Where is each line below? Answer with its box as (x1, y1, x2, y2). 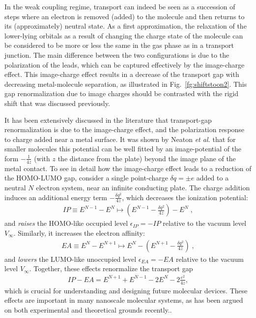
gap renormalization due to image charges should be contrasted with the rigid (4, 88, 239, 99)
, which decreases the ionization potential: (122, 192, 248, 202)
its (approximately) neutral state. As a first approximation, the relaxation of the (4, 21, 247, 31)
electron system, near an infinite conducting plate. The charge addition (36, 182, 250, 192)
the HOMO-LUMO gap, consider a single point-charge (4, 173, 168, 183)
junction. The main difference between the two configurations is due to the (4, 49, 229, 60)
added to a (196, 173, 229, 183)
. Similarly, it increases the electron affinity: (13, 227, 145, 238)
